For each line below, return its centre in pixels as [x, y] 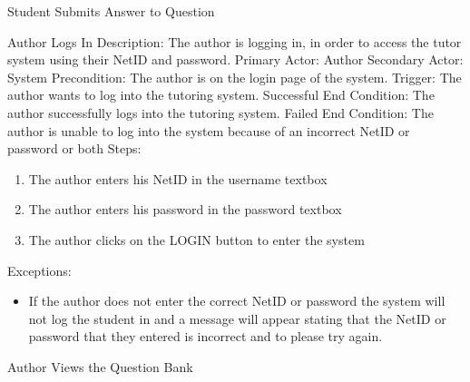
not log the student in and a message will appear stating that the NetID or [237, 318]
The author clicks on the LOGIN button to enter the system [196, 239]
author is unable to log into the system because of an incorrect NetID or [209, 130]
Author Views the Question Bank [100, 366]
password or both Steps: [74, 148]
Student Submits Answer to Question [111, 11]
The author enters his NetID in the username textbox [178, 178]
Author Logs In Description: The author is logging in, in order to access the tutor [235, 41]
